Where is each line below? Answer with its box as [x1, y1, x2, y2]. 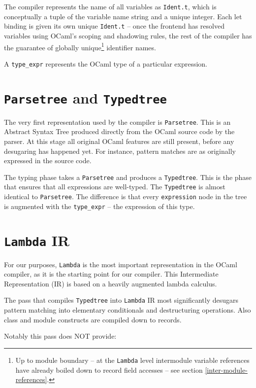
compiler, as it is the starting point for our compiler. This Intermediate [4, 269, 219, 279]
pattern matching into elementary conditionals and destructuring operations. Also [4, 305, 251, 315]
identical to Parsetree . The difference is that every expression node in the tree [4, 191, 247, 201]
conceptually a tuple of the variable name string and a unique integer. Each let [4, 11, 242, 21]
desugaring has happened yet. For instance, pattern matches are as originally [4, 145, 236, 156]
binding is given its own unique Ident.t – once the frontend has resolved [4, 21, 224, 31]
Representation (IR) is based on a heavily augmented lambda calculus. [4, 278, 217, 288]
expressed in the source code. [4, 155, 92, 166]
